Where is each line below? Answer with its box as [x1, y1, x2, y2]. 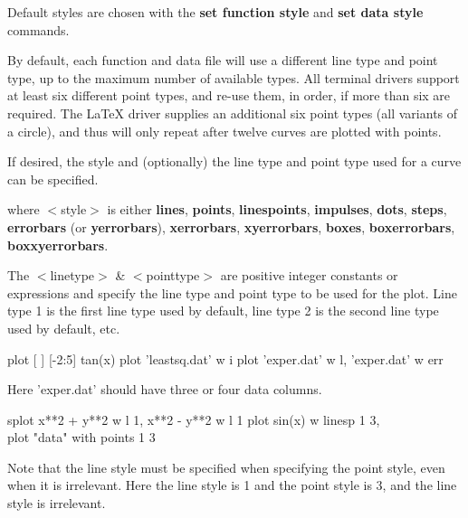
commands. [7, 20, 70, 39]
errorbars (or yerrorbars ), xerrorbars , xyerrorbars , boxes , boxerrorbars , [7, 217, 455, 236]
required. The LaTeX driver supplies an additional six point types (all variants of [7, 103, 458, 122]
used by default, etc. [7, 318, 120, 337]
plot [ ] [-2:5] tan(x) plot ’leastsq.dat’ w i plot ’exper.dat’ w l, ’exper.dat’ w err [7, 349, 444, 368]
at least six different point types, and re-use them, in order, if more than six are [7, 86, 451, 105]
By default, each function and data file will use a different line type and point [7, 51, 438, 70]
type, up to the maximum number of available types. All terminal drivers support [7, 68, 460, 87]
